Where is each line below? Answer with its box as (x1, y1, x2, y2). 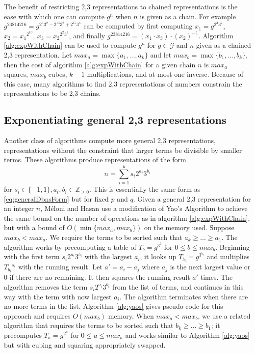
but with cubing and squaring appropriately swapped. (4, 339, 166, 350)
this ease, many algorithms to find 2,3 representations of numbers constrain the (4, 78, 242, 88)
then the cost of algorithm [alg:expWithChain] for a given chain (4, 59, 196, 69)
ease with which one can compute (4, 11, 104, 21)
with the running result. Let (18, 262, 102, 272)
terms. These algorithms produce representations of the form (4, 154, 186, 165)
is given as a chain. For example (140, 11, 236, 21)
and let (150, 49, 172, 59)
